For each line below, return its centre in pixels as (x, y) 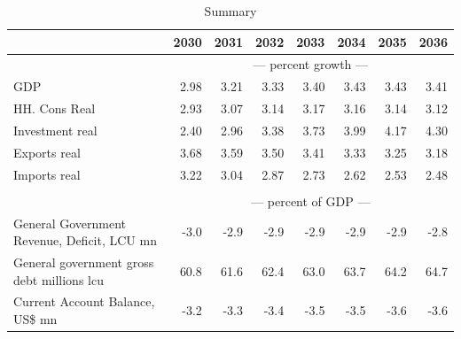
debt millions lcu (59, 279)
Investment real (55, 130)
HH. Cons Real (55, 108)
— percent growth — (311, 64)
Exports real (47, 152)
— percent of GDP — (311, 200)
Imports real (47, 174)
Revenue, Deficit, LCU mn (85, 240)
